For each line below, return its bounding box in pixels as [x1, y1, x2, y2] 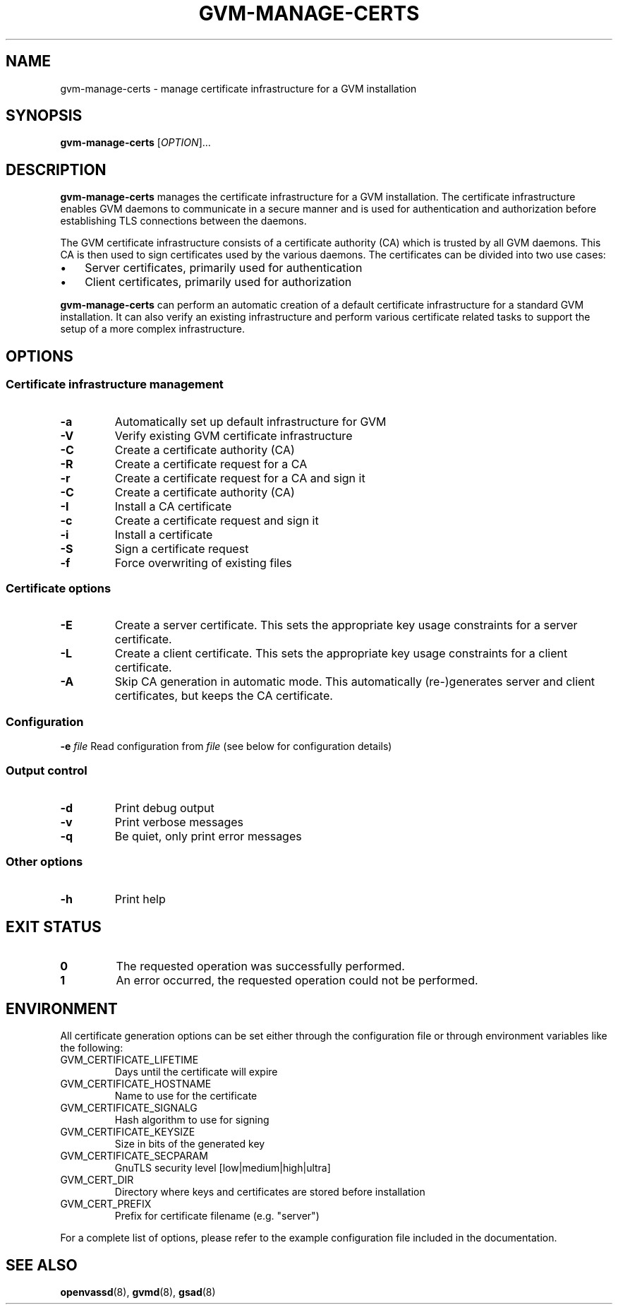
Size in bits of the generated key [114, 1138, 265, 1150]
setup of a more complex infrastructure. [60, 323, 246, 335]
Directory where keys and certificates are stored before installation [114, 1186, 425, 1198]
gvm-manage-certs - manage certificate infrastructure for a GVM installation [60, 82, 417, 95]
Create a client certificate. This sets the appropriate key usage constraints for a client [114, 646, 568, 661]
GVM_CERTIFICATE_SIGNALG [60, 1102, 198, 1114]
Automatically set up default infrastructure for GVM [114, 414, 387, 429]
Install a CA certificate [114, 499, 232, 513]
